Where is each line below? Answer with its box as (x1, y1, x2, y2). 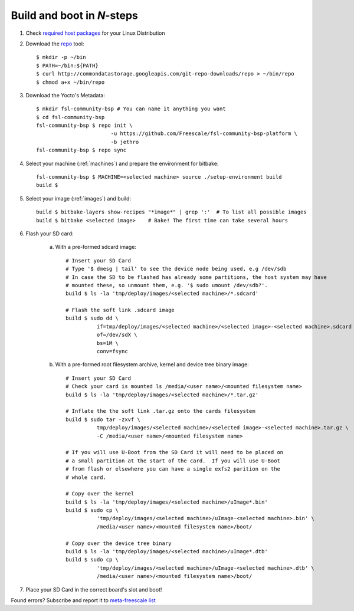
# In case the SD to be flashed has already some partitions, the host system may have (65, 274, 327, 280)
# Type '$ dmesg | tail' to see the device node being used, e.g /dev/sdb (65, 265, 287, 272)
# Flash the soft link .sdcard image (65, 307, 175, 314)
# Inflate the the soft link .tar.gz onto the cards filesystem (65, 408, 256, 415)
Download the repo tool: (25, 40, 84, 47)
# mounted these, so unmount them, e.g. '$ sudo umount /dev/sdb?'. (65, 282, 268, 288)
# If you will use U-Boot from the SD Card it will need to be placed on (65, 449, 284, 456)
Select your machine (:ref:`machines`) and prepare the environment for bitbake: (25, 160, 219, 167)
